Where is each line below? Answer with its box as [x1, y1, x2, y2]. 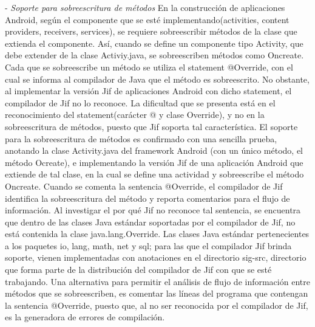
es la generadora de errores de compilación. [5, 311, 165, 323]
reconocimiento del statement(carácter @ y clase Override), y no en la [5, 108, 265, 121]
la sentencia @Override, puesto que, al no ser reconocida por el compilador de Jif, [5, 298, 308, 311]
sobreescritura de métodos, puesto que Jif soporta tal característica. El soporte [5, 120, 298, 133]
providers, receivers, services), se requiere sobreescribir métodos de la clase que [5, 25, 297, 38]
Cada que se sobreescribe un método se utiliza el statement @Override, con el [5, 60, 293, 73]
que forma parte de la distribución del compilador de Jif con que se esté [5, 263, 272, 276]
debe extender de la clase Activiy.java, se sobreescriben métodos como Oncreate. [5, 49, 304, 61]
